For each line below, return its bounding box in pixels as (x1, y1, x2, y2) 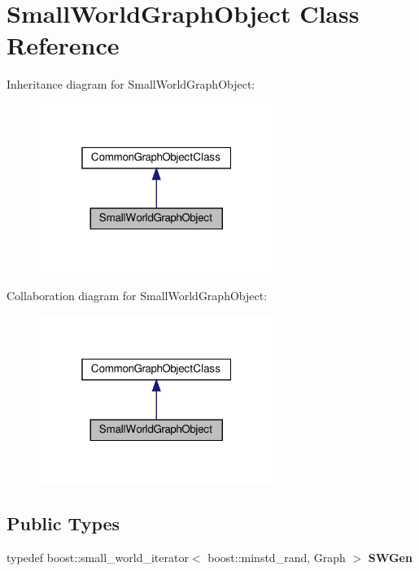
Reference (7, 28, 120, 62)
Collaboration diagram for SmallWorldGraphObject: (7, 287, 268, 304)
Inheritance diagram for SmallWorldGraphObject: (7, 76, 255, 93)
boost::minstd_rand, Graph (207, 549, 346, 566)
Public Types (7, 511, 120, 536)
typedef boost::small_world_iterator (7, 549, 189, 566)
